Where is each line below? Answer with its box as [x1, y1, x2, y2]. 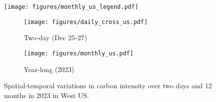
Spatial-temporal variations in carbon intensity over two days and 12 [4, 80, 212, 91]
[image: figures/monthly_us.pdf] [24, 50, 133, 57]
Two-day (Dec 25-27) [24, 32, 87, 43]
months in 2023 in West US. [4, 90, 89, 100]
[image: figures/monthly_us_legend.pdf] [4, 3, 139, 10]
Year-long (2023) [24, 64, 74, 74]
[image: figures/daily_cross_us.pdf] [24, 18, 148, 25]
